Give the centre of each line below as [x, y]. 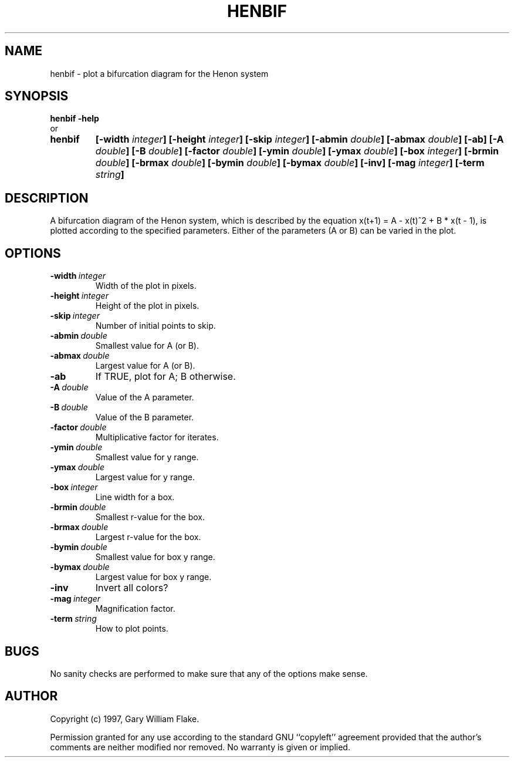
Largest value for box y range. [153, 577]
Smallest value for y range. [147, 457]
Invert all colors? [132, 588]
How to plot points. [132, 629]
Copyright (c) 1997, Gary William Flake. [125, 719]
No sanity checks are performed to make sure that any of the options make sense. [209, 673]
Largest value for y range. [145, 477]
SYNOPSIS [37, 96]
